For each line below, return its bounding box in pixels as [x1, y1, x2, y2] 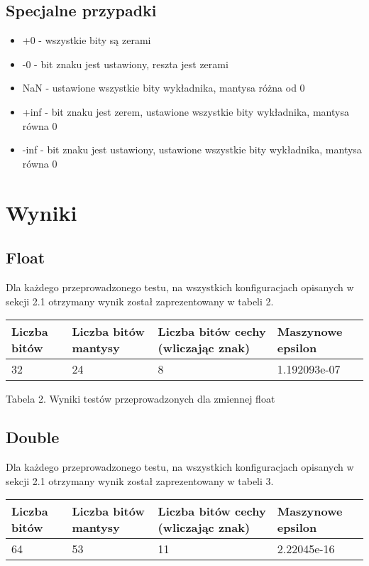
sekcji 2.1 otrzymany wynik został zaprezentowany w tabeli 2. [6, 293, 274, 308]
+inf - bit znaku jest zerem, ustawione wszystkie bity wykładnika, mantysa [22, 104, 349, 119]
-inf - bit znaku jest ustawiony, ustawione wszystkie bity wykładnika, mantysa [22, 142, 362, 157]
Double [6, 426, 60, 448]
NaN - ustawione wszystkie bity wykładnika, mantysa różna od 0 [22, 80, 305, 95]
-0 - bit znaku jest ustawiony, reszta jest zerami [22, 56, 228, 71]
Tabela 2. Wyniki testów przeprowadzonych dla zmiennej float [6, 391, 275, 406]
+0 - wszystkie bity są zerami [22, 33, 151, 48]
